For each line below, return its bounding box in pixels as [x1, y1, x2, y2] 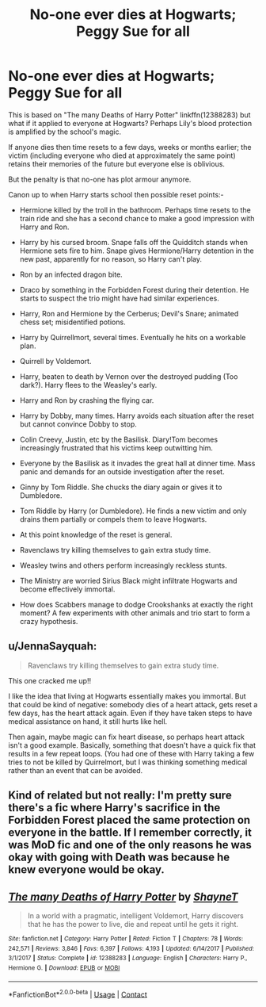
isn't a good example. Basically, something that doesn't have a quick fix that [8, 740, 256, 750]
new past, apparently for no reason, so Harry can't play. [19, 254, 203, 263]
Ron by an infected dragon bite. [19, 270, 123, 279]
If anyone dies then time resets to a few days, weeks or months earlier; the [8, 142, 252, 151]
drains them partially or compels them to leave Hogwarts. [19, 514, 207, 524]
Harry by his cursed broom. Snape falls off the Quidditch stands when [19, 237, 248, 247]
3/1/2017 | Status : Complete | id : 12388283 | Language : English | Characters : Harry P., [8, 954, 248, 963]
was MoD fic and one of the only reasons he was [8, 838, 252, 852]
